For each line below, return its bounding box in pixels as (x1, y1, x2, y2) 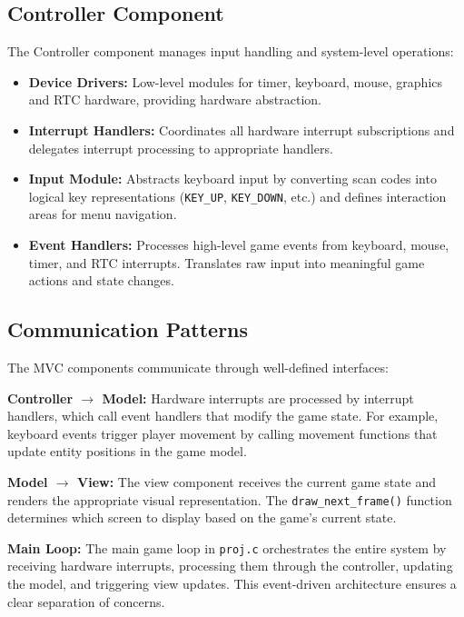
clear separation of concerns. (7, 592, 165, 611)
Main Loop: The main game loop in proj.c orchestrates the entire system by (7, 538, 447, 557)
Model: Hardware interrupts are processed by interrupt (102, 388, 414, 407)
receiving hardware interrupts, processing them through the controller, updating (7, 556, 453, 575)
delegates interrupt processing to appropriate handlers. (28, 138, 333, 157)
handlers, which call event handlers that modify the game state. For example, (7, 406, 439, 425)
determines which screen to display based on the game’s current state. (7, 508, 397, 527)
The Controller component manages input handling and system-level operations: (7, 42, 454, 61)
